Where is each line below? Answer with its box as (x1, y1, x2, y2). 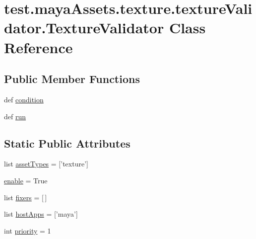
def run (4, 111, 26, 121)
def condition (4, 94, 44, 104)
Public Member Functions (4, 71, 140, 86)
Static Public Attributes (4, 135, 130, 151)
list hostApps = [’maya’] (4, 209, 78, 219)
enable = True (4, 175, 48, 185)
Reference (4, 37, 73, 57)
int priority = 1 (4, 225, 51, 236)
